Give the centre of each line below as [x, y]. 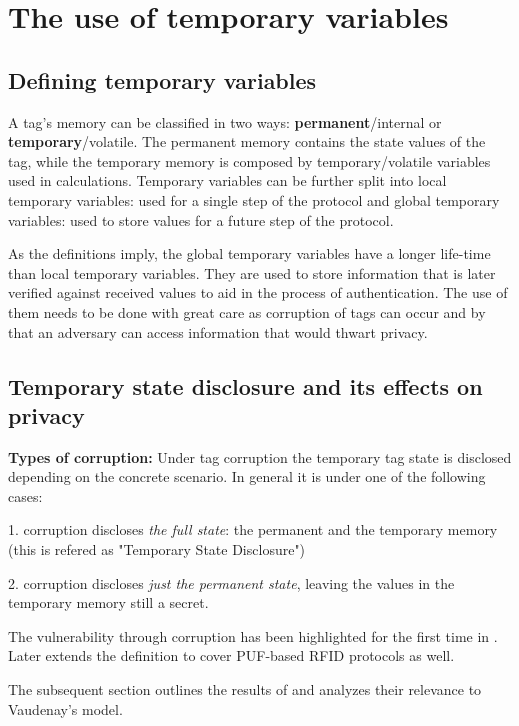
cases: [25, 495]
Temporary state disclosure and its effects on [245, 385]
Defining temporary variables [162, 79]
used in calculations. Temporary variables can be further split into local [227, 180]
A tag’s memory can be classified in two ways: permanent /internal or [225, 121]
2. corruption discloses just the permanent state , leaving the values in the [231, 582]
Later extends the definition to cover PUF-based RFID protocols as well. [231, 655]
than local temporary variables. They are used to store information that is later [252, 272]
